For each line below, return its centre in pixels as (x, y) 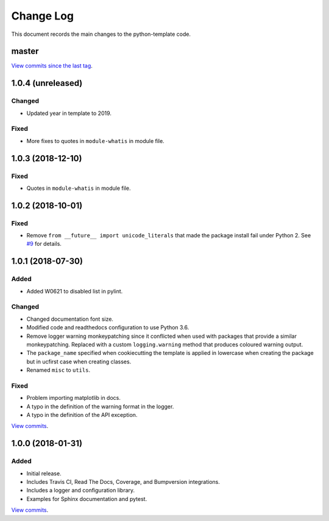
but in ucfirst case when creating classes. (79, 362)
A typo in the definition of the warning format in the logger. (100, 406)
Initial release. (44, 473)
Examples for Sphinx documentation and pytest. (87, 498)
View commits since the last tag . (52, 66)
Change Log (43, 16)
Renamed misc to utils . (58, 370)
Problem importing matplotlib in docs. (74, 398)
